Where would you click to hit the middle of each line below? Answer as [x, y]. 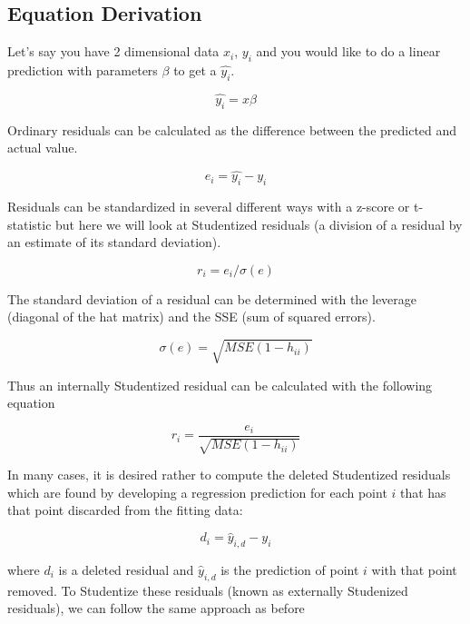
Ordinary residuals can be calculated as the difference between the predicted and [232, 129]
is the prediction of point [290, 569]
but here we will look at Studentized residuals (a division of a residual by [259, 224]
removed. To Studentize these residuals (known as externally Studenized [208, 590]
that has [423, 492]
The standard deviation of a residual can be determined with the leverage [212, 298]
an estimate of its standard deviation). [114, 242]
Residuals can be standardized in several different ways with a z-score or [209, 207]
